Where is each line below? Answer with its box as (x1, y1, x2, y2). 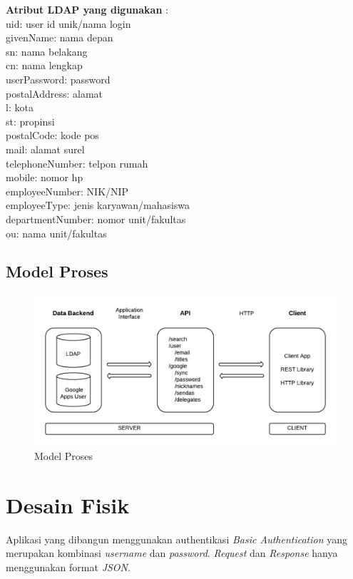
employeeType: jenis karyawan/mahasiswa (6, 198, 190, 212)
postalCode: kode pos (6, 128, 99, 143)
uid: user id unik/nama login (6, 16, 131, 31)
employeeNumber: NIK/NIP (6, 183, 129, 198)
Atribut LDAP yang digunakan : (6, 2, 168, 16)
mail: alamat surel (6, 141, 85, 156)
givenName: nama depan (6, 30, 113, 45)
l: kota (6, 100, 34, 115)
